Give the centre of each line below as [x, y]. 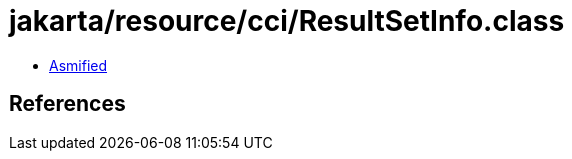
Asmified [78, 65]
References [67, 104]
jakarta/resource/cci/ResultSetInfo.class [287, 21]
